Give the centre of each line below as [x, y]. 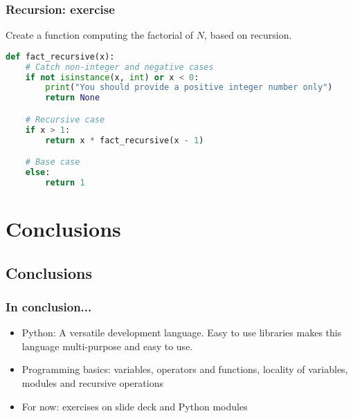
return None [73, 98]
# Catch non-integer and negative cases [119, 67]
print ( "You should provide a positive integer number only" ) [189, 88]
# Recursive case [65, 119]
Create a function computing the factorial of [100, 35]
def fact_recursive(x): [60, 56]
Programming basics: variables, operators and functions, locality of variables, [185, 369]
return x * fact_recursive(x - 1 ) [125, 140]
